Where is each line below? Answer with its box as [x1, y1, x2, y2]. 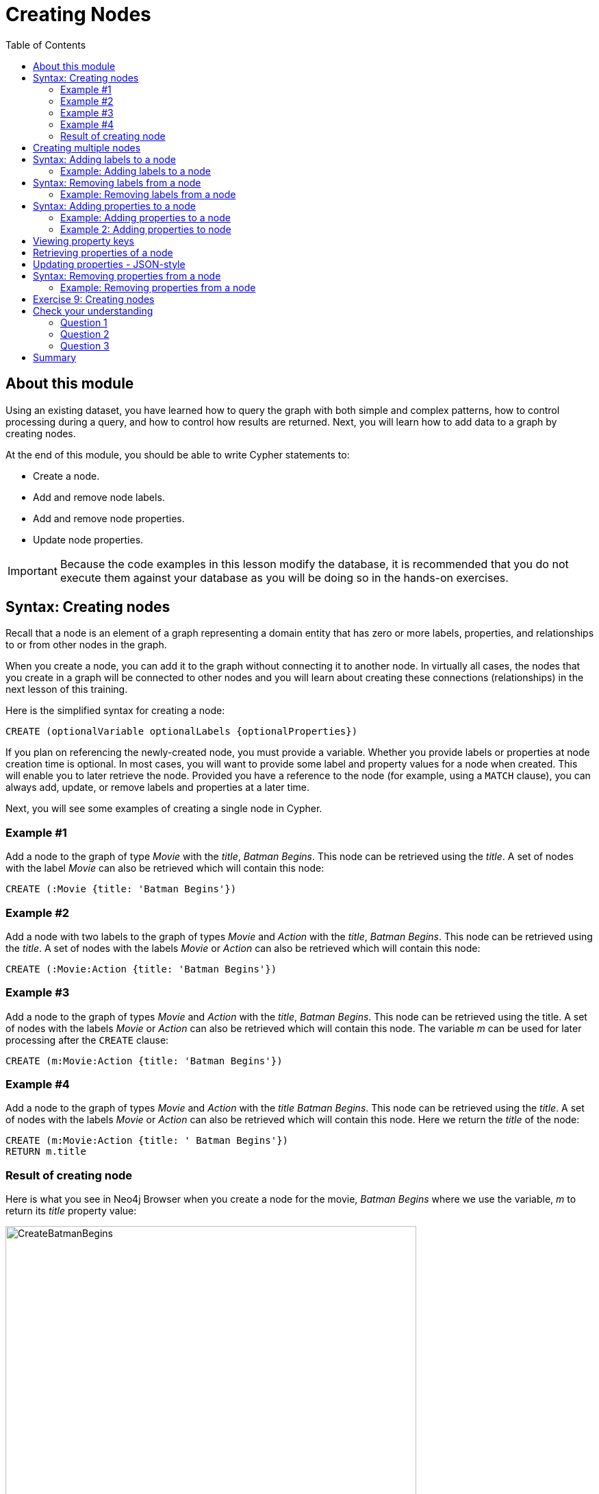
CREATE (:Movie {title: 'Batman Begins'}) [5, 883, 237, 895]
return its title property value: [5, 1205, 137, 1217]
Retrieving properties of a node [33, 246, 173, 258]
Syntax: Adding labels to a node [33, 153, 176, 165]
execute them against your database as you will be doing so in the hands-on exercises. [60, 570, 509, 585]
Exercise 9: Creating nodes [33, 293, 155, 305]
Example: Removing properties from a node [60, 281, 256, 293]
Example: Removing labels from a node [60, 188, 236, 200]
